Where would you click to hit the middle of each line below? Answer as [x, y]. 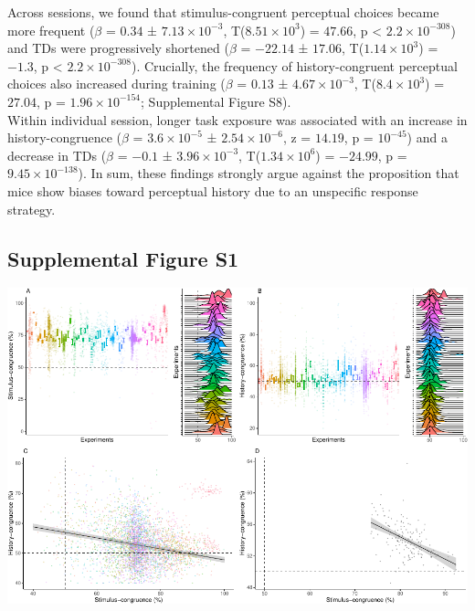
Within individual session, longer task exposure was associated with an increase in [237, 119]
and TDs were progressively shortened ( [118, 48]
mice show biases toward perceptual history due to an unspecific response [213, 190]
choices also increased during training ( [116, 84]
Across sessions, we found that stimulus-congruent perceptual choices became [223, 12]
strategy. [32, 209]
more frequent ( [51, 30]
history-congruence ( [64, 137]
